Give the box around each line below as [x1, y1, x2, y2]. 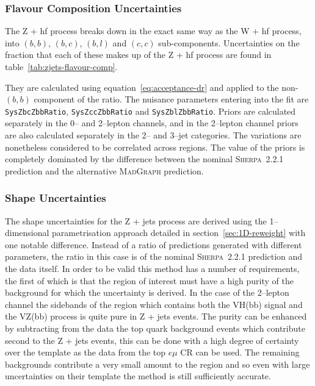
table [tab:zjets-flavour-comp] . [5, 60, 118, 73]
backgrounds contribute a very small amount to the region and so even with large [5, 357, 310, 370]
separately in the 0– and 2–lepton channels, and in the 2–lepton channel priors [5, 116, 299, 129]
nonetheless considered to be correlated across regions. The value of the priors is [5, 140, 305, 153]
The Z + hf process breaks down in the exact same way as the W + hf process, [5, 24, 302, 37]
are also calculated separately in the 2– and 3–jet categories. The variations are [5, 129, 302, 141]
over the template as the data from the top [5, 346, 166, 359]
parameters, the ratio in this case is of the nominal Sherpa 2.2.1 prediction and [5, 250, 303, 263]
